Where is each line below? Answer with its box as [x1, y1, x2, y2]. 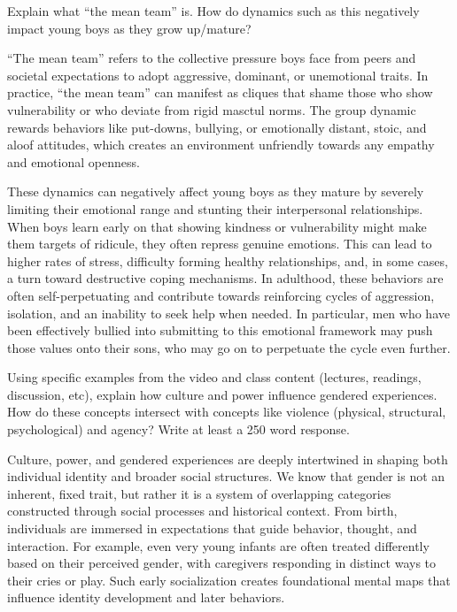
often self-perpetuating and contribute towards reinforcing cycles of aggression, [7, 286, 435, 304]
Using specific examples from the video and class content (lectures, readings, [7, 368, 422, 386]
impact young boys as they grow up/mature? [7, 19, 252, 37]
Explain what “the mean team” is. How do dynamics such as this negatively [7, 2, 420, 19]
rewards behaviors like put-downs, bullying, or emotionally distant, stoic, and [7, 118, 427, 136]
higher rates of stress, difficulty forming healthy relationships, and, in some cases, [7, 251, 448, 270]
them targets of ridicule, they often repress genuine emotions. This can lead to [7, 234, 432, 253]
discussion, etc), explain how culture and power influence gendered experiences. [7, 385, 438, 403]
